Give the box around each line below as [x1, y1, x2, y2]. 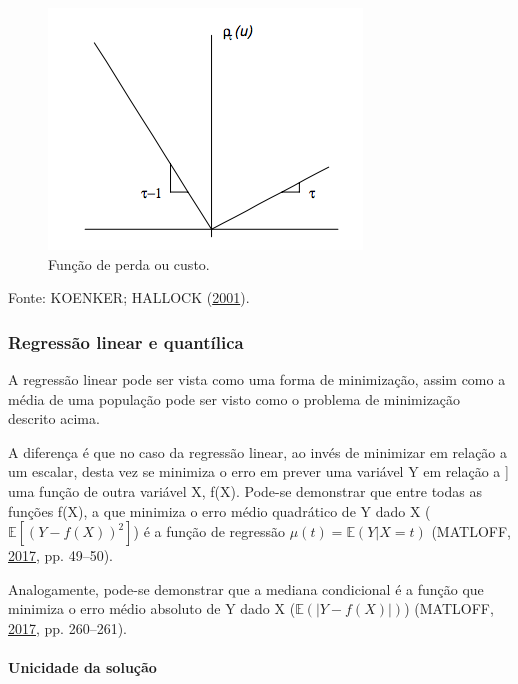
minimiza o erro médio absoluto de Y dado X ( [8, 598, 296, 619]
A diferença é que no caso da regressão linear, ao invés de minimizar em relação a [8, 441, 508, 462]
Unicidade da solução [8, 657, 157, 678]
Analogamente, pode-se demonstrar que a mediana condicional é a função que [8, 578, 484, 599]
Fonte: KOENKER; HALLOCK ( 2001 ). [8, 287, 250, 308]
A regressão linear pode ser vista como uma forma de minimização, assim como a [8, 369, 506, 389]
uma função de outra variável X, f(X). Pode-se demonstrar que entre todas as [8, 480, 482, 501]
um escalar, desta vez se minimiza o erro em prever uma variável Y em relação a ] [8, 461, 509, 482]
